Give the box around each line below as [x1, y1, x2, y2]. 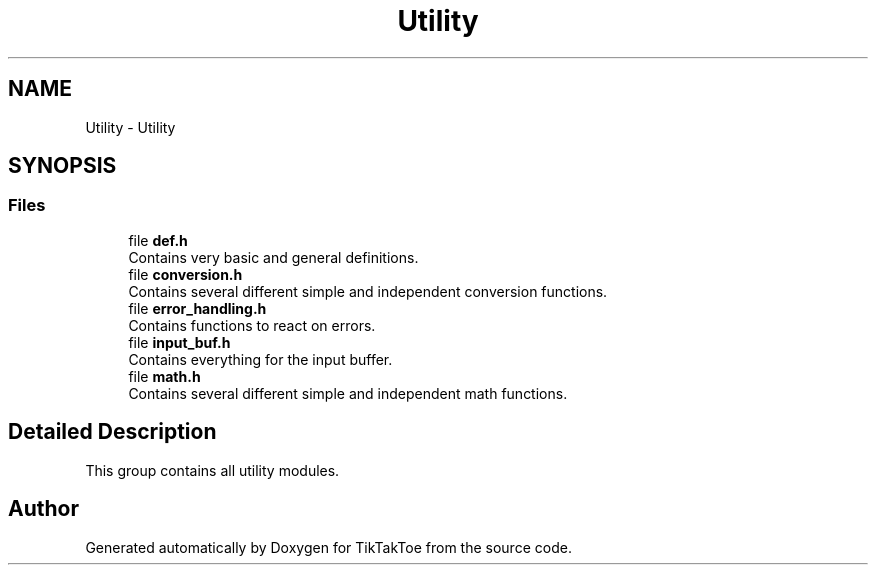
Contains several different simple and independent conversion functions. [128, 282, 608, 300]
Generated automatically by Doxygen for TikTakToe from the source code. [85, 538, 572, 556]
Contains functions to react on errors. [128, 316, 376, 334]
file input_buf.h [128, 333, 231, 351]
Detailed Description [8, 419, 217, 445]
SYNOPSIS [8, 153, 117, 179]
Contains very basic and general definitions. [128, 248, 419, 266]
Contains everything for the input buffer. [128, 350, 393, 368]
